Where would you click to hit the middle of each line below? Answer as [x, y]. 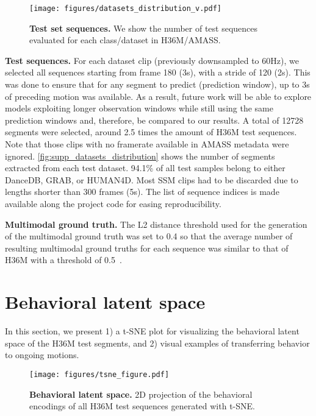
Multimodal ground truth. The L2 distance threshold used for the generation [156, 224]
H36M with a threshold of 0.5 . [63, 260]
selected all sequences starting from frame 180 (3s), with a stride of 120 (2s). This [158, 72]
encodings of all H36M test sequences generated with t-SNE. [142, 406]
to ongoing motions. [42, 355]
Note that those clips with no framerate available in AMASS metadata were [147, 144]
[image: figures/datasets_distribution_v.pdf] [125, 9]
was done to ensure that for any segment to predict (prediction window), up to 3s [157, 84]
